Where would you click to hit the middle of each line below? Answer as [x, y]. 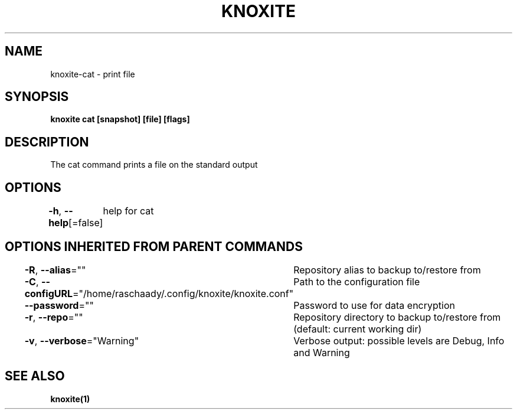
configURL [49, 293]
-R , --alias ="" [55, 270]
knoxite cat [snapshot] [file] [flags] [120, 119]
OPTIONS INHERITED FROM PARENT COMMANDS [154, 246]
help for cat [128, 211]
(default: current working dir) [358, 329]
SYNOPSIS [37, 97]
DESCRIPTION [47, 142]
